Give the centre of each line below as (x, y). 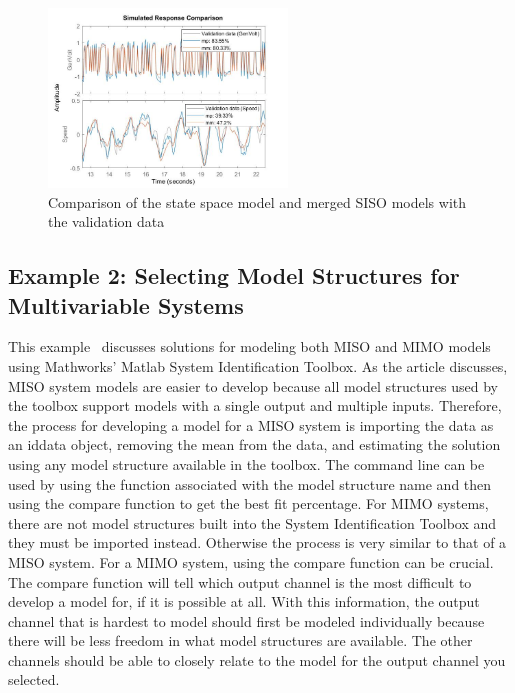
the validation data (106, 221)
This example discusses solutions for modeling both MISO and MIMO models (249, 346)
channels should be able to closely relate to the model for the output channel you (257, 659)
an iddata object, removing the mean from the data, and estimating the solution (254, 444)
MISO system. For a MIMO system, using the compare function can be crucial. (251, 561)
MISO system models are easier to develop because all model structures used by (253, 385)
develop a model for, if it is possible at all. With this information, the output (244, 601)
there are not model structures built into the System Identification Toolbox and (252, 522)
